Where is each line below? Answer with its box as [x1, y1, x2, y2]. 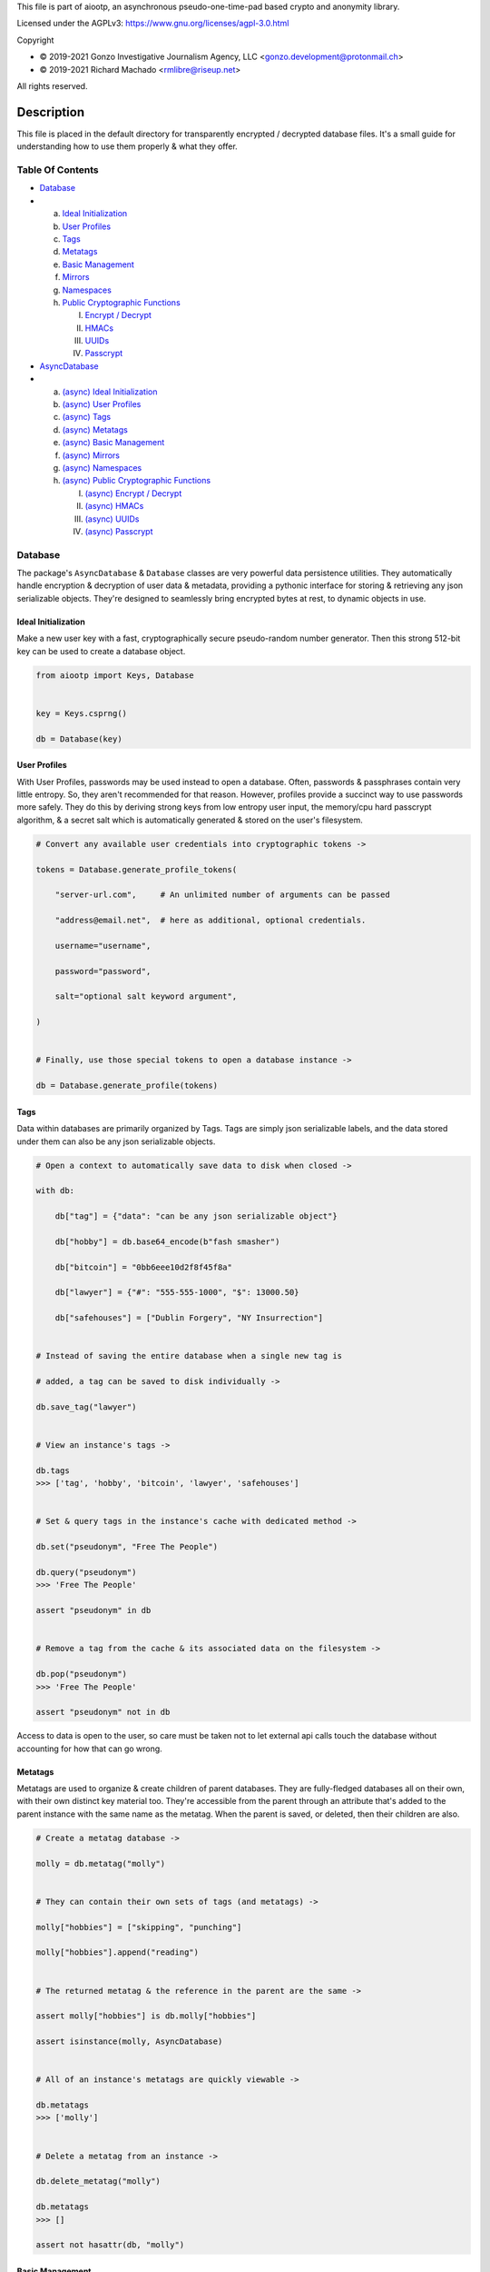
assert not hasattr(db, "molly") [35, 2240, 185, 2250]
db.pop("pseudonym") [35, 1669, 127, 1679]
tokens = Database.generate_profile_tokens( [35, 864, 238, 874]
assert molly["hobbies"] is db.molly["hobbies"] [35, 2011, 257, 2021]
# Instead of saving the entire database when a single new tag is [35, 1350, 343, 1361]
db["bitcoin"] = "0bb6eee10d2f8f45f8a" [54, 1261, 233, 1272]
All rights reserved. [16, 80, 88, 91]
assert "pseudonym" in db [35, 1605, 152, 1616]
